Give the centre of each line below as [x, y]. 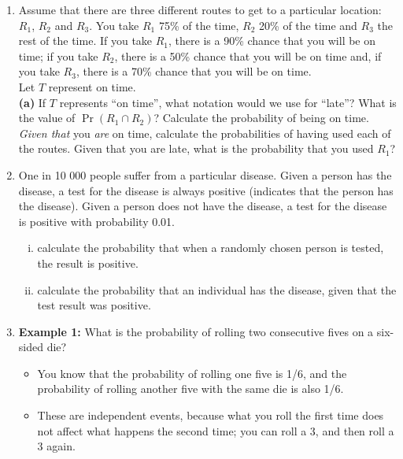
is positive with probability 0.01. [96, 221]
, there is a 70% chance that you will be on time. [194, 71]
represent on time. [92, 86]
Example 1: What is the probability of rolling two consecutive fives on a [196, 331]
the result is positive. [88, 263]
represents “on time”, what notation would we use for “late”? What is [228, 102]
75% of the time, [199, 25]
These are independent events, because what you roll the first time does [211, 415]
